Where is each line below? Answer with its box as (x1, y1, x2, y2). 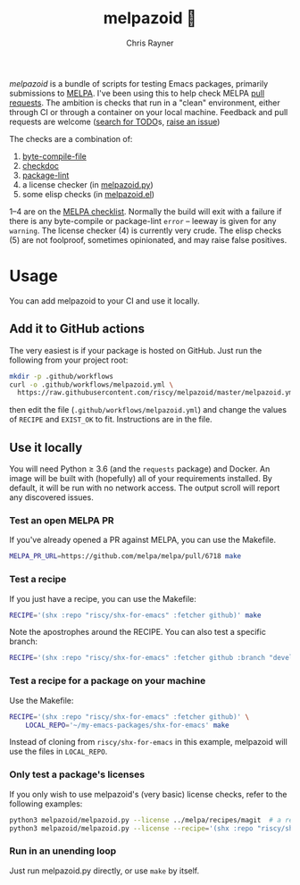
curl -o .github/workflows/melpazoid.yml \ (9, 380, 174, 389)
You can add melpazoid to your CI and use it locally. (9, 295, 200, 306)
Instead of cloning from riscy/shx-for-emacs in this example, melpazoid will (9, 737, 287, 747)
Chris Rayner (126, 38, 174, 48)
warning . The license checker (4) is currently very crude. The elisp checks (9, 225, 282, 236)
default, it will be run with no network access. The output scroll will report (9, 482, 280, 494)
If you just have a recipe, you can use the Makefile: (9, 593, 196, 604)
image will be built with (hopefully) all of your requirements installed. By (9, 473, 272, 484)
